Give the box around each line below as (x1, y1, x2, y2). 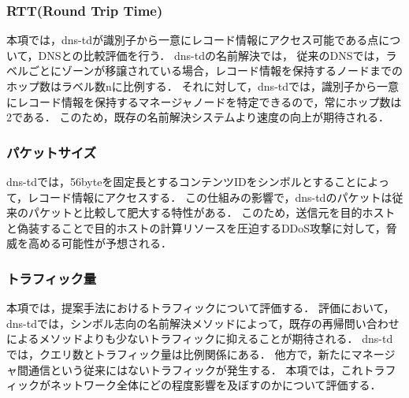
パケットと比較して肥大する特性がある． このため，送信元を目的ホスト (28, 204, 396, 221)
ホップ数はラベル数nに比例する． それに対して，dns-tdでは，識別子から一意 (6, 78, 400, 94)
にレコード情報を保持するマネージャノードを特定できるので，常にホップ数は (6, 93, 402, 110)
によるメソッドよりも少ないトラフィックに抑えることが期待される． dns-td (6, 330, 393, 347)
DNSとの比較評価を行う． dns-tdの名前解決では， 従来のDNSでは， (38, 46, 386, 63)
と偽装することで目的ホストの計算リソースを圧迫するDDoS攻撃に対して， (6, 219, 386, 236)
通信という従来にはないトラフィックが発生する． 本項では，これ (28, 361, 363, 378)
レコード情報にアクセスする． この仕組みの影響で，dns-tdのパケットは (28, 188, 392, 205)
